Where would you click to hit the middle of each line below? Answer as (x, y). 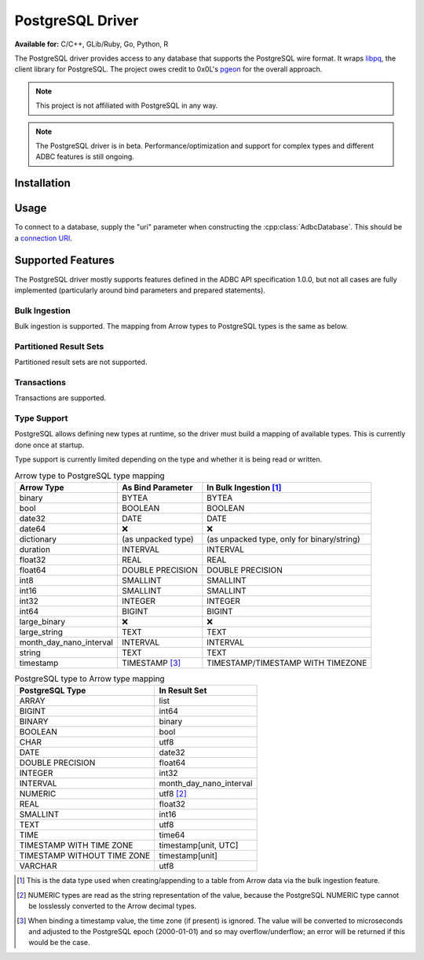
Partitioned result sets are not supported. (81, 362)
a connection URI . (43, 238)
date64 (33, 529)
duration (35, 549)
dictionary (38, 539)
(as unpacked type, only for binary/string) (283, 539)
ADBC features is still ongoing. (85, 156)
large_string (41, 632)
